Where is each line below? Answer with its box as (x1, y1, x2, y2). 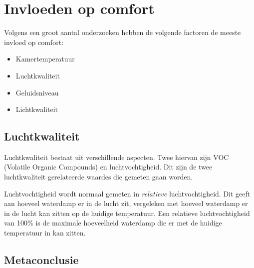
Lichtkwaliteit (15, 104, 58, 114)
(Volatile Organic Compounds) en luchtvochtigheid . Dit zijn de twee (4, 161, 213, 172)
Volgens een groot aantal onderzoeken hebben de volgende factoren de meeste (4, 27, 241, 37)
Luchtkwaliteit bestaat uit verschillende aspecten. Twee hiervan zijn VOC (4, 151, 229, 162)
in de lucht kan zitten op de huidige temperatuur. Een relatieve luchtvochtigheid (4, 207, 250, 218)
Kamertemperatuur (15, 53, 75, 64)
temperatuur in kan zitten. (4, 227, 86, 238)
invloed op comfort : (4, 36, 64, 47)
